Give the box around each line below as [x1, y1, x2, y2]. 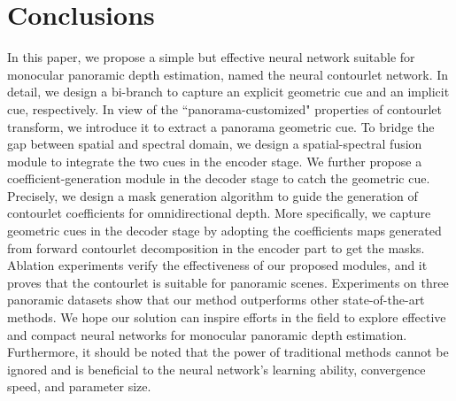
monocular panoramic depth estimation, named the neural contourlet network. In [7, 65, 449, 83]
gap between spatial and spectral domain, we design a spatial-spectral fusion [7, 135, 422, 153]
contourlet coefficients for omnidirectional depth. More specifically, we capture [7, 204, 431, 222]
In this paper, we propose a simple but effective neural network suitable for [7, 48, 415, 66]
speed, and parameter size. [7, 377, 151, 396]
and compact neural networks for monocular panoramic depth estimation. [7, 325, 407, 343]
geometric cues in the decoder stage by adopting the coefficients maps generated [7, 221, 442, 240]
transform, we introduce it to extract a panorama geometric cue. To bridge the [7, 117, 435, 135]
